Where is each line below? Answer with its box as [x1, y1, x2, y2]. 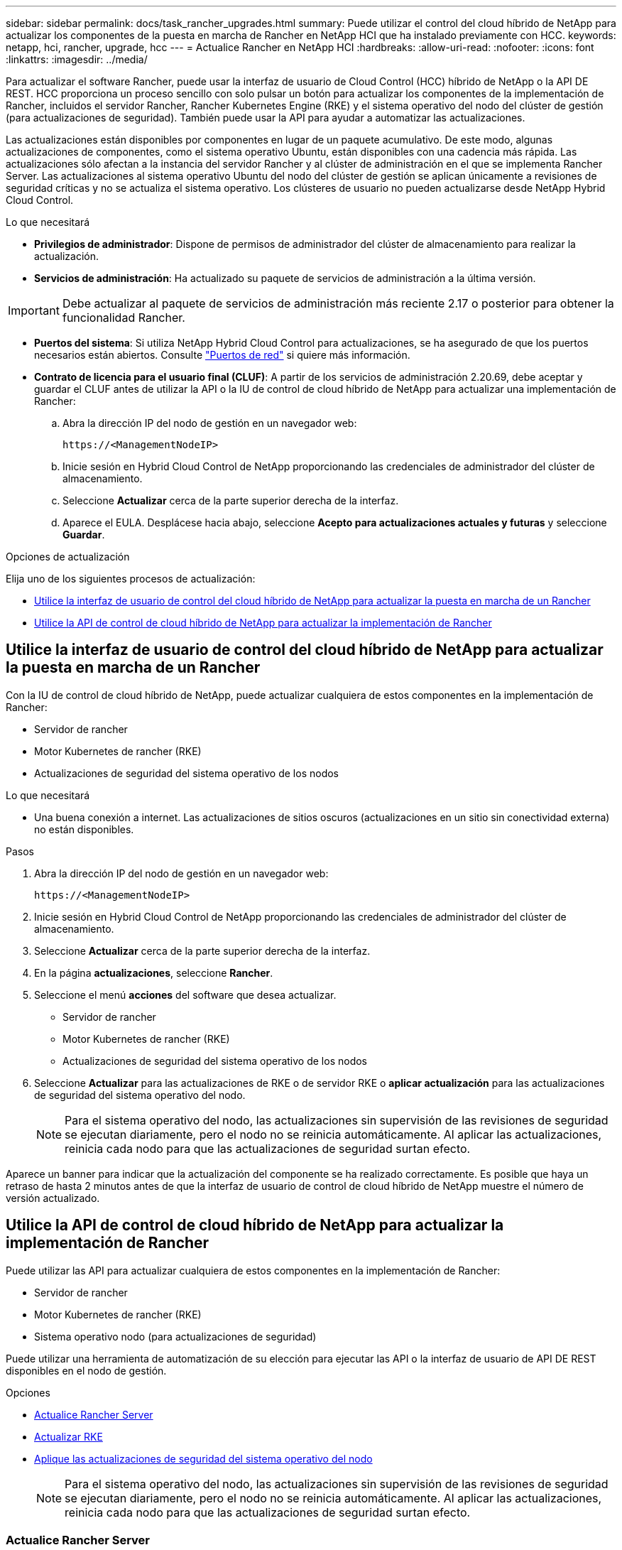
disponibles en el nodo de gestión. [6, 1364, 167, 1377]
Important [8, 303, 60, 318]
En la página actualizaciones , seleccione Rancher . [34, 966, 273, 979]
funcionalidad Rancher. [62, 310, 185, 325]
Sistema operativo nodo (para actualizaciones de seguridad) [34, 1330, 317, 1343]
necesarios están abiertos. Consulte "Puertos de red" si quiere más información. [34, 349, 410, 361]
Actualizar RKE [34, 1430, 103, 1443]
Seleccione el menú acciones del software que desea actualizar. [34, 988, 337, 1001]
